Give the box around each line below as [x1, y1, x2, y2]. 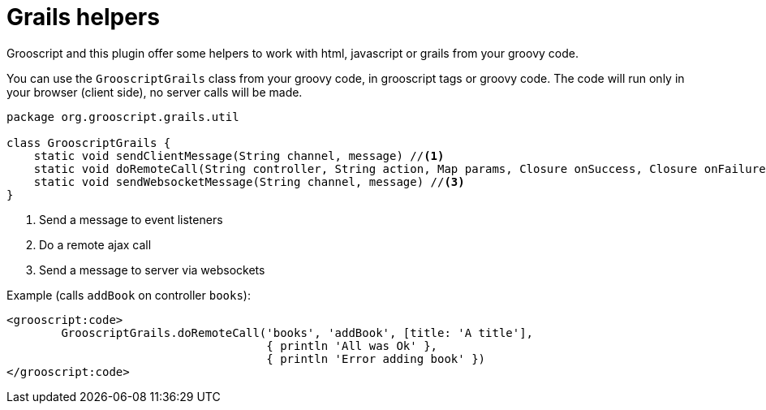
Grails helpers [6, 3, 160, 31]
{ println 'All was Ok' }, [266, 339, 438, 352]
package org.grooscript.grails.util [6, 110, 239, 123]
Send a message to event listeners [39, 212, 223, 227]
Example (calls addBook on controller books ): [6, 287, 251, 302]
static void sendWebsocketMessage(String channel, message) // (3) [33, 175, 465, 188]
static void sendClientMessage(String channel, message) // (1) [33, 149, 445, 162]
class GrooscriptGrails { [6, 136, 171, 149]
